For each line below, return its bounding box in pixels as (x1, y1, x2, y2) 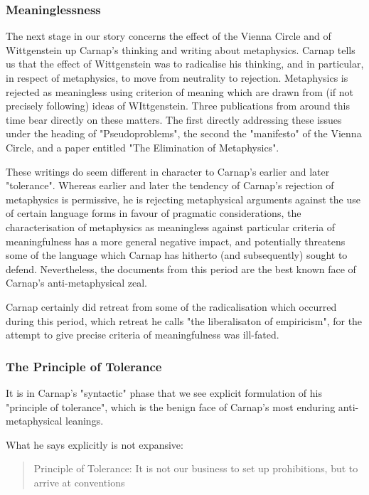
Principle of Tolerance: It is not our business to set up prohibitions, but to (33, 461, 358, 476)
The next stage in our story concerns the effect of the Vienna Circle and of (6, 28, 331, 43)
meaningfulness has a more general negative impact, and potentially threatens (6, 233, 346, 248)
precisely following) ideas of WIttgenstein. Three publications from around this (6, 98, 350, 113)
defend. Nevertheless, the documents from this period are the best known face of (6, 261, 356, 276)
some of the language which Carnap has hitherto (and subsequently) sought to (6, 247, 348, 262)
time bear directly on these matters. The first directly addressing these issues (6, 112, 342, 127)
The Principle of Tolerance (6, 357, 162, 375)
